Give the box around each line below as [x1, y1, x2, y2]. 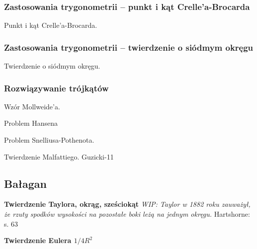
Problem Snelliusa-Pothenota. [4, 135, 94, 145]
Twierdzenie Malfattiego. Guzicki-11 [4, 151, 114, 162]
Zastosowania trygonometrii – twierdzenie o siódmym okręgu [4, 41, 254, 53]
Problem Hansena [4, 118, 58, 128]
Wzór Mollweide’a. [4, 101, 60, 111]
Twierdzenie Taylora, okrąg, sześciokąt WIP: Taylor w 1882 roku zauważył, [4, 199, 251, 209]
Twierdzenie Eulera [4, 235, 72, 246]
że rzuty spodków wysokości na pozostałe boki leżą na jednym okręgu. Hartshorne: [4, 209, 250, 219]
